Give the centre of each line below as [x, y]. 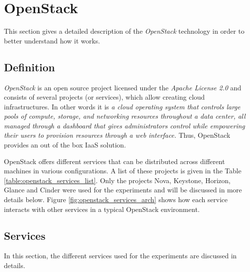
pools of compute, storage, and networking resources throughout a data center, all [125, 116]
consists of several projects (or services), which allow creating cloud [105, 97]
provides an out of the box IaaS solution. [65, 145]
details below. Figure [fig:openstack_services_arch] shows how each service [116, 199]
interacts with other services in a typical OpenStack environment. [102, 209]
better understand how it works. [52, 40]
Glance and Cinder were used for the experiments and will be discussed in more [123, 190]
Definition [29, 67]
